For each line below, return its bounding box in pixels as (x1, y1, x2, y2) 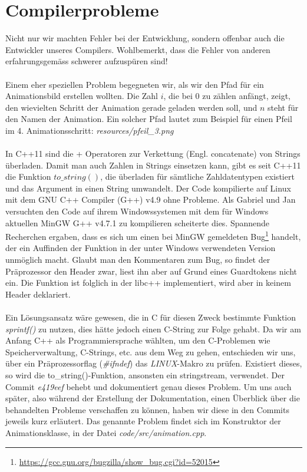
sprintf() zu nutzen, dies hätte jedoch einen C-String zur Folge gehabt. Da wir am (5, 322, 301, 335)
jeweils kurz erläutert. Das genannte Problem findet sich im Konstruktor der (5, 415, 281, 427)
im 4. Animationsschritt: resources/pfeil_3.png (5, 124, 174, 136)
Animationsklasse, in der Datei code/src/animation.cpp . (5, 426, 207, 438)
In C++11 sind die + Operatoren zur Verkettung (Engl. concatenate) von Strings (5, 147, 301, 160)
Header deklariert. (5, 288, 71, 300)
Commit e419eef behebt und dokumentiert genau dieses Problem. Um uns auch (5, 380, 292, 392)
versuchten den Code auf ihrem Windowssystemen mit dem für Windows (5, 205, 269, 217)
